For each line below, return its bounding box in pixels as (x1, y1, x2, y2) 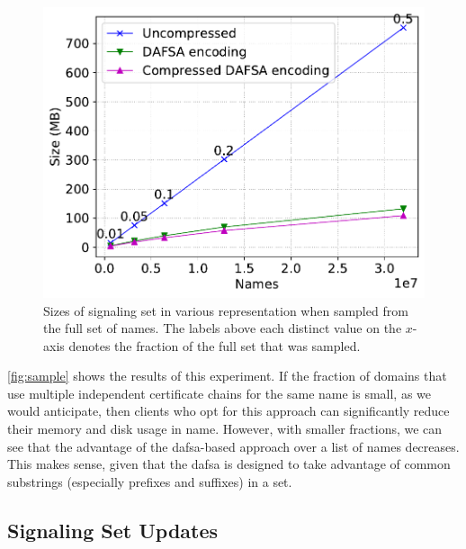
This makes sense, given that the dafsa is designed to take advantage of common (7, 454, 451, 473)
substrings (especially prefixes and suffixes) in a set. (7, 472, 292, 490)
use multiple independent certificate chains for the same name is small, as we (7, 383, 432, 402)
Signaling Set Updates (7, 516, 219, 544)
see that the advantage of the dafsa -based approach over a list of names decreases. (7, 436, 460, 455)
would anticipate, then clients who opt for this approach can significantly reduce (7, 401, 450, 420)
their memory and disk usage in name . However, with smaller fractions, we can (7, 419, 443, 438)
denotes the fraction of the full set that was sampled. (68, 336, 361, 355)
